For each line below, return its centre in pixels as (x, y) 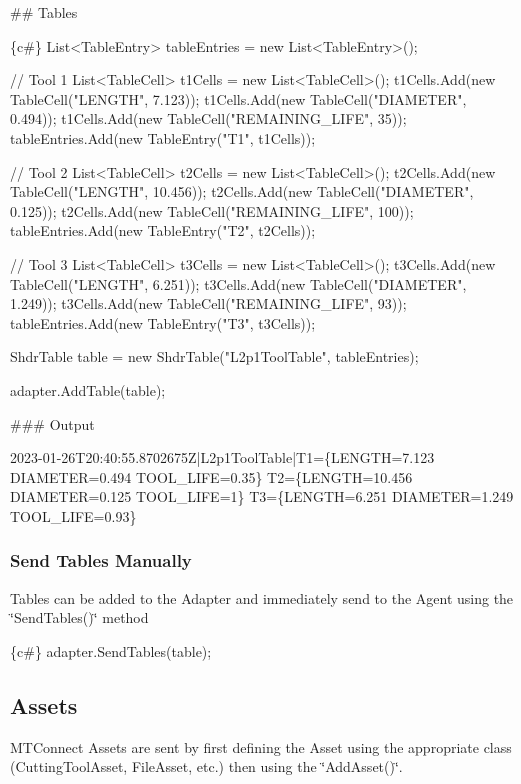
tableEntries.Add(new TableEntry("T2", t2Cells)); (163, 230)
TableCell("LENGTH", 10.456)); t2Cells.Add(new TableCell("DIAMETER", (242, 191)
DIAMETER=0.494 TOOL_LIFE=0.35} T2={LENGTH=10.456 (211, 476)
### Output (52, 423)
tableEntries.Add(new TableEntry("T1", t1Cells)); (163, 137)
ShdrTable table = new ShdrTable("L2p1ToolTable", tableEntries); (214, 356)
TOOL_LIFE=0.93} (73, 515)
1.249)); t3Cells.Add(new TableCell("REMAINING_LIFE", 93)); (208, 303)
